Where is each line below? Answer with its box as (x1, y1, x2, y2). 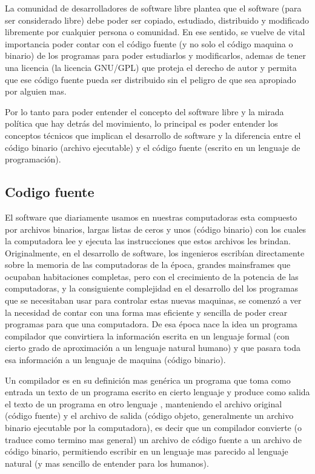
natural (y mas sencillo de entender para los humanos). (5, 456, 209, 469)
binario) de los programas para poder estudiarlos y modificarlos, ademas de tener (5, 49, 307, 62)
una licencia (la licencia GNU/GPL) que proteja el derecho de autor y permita (5, 61, 297, 73)
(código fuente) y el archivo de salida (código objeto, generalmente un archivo (5, 409, 294, 422)
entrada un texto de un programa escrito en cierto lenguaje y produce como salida (5, 386, 310, 398)
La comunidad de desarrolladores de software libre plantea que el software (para (5, 2, 302, 14)
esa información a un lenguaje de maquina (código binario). (5, 353, 226, 366)
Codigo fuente (5, 182, 94, 201)
